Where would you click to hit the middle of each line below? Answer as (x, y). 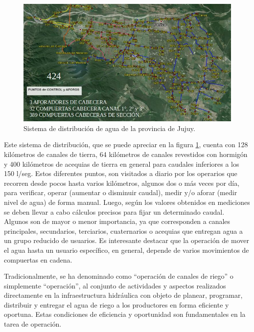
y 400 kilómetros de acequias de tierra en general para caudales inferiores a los (122, 164)
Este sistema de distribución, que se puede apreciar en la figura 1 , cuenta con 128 (126, 144)
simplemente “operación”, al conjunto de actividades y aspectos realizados (115, 285)
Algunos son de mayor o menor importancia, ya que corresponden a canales (117, 221)
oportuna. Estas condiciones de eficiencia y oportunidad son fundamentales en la (125, 314)
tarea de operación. (33, 324)
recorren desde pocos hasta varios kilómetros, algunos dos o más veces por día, (122, 183)
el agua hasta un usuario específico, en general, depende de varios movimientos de (127, 250)
